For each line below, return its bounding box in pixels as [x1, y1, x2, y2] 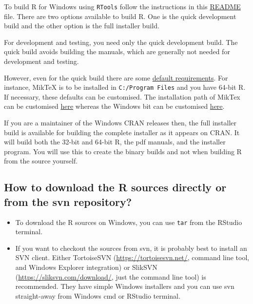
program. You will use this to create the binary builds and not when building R [4, 146, 242, 156]
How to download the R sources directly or [4, 180, 227, 195]
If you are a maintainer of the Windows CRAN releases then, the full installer [4, 118, 237, 128]
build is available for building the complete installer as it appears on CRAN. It [4, 127, 240, 137]
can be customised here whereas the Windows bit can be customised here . [4, 101, 225, 111]
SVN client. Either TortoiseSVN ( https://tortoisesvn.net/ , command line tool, [15, 252, 250, 263]
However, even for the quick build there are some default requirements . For [4, 72, 228, 82]
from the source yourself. [4, 156, 78, 166]
